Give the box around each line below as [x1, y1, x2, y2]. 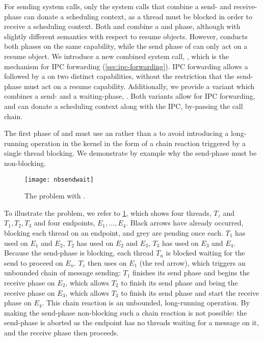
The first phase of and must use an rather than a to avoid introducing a [4, 128, 229, 138]
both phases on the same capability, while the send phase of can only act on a [4, 41, 248, 51]
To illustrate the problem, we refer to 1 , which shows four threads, [4, 207, 212, 218]
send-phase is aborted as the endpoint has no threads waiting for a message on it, [4, 317, 259, 328]
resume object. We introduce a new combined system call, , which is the [4, 50, 229, 61]
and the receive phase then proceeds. [4, 327, 119, 337]
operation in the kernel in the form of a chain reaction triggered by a [31, 137, 246, 148]
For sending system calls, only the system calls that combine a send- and [4, 1, 231, 11]
